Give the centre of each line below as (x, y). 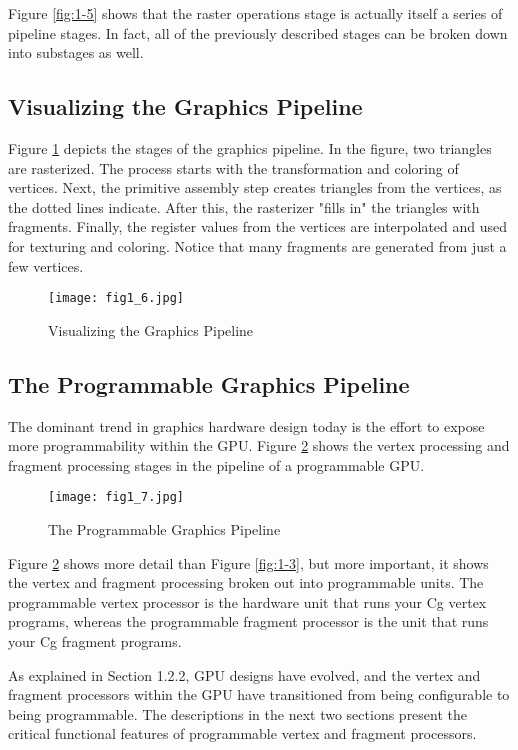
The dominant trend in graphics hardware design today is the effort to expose (246, 425)
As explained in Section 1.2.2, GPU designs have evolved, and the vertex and (244, 674)
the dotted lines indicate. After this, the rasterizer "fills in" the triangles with (244, 206)
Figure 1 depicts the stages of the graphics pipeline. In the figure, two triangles (250, 147)
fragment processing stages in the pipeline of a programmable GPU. (216, 464)
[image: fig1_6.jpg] (116, 298)
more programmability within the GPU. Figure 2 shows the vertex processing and (259, 445)
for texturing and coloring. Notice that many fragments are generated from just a (257, 245)
